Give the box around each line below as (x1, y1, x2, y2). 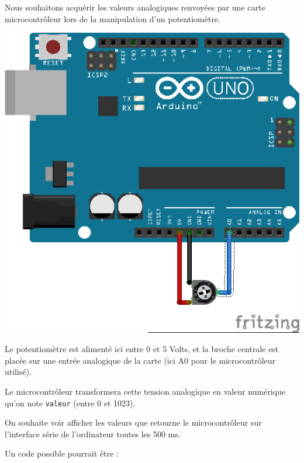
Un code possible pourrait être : (5, 447, 119, 459)
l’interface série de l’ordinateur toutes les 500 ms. (5, 427, 181, 440)
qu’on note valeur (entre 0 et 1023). (5, 396, 136, 409)
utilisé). (5, 365, 32, 378)
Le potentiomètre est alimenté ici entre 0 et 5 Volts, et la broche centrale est (5, 343, 279, 355)
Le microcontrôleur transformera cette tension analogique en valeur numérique (5, 385, 286, 397)
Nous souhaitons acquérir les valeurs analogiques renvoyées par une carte (5, 1, 265, 13)
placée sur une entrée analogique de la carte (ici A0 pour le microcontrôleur (5, 354, 276, 366)
